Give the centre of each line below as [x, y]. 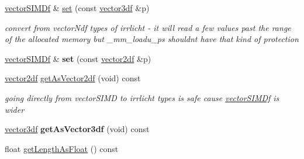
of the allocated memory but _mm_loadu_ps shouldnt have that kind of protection [152, 39]
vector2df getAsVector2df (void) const [73, 78]
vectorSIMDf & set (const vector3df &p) [77, 8]
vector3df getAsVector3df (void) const [77, 129]
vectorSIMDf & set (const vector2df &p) [78, 58]
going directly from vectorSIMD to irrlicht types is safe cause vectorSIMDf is [142, 97]
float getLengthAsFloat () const [62, 148]
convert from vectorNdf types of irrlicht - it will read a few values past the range [148, 27]
